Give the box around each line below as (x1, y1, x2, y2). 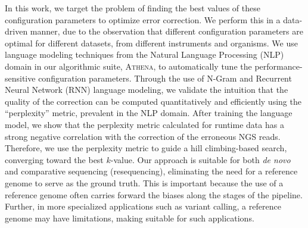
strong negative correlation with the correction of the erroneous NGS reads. (5, 130, 281, 142)
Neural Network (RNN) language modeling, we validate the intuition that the (5, 83, 288, 96)
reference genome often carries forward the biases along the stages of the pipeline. (5, 188, 303, 201)
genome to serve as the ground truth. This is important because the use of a (5, 176, 284, 189)
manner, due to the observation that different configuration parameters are (30, 25, 303, 38)
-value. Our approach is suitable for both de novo (110, 153, 291, 165)
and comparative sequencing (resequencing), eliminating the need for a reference (5, 165, 298, 177)
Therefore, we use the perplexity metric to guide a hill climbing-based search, (5, 142, 287, 154)
